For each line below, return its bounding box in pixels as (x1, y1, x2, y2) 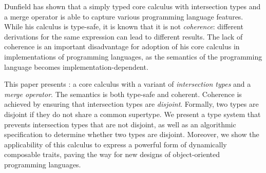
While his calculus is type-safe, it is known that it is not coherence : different (4, 21, 243, 32)
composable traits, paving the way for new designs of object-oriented (4, 149, 220, 160)
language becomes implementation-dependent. (4, 61, 148, 72)
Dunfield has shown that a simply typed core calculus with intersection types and (4, 1, 261, 11)
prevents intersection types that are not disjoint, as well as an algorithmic (4, 119, 236, 129)
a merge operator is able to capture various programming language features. (4, 11, 243, 22)
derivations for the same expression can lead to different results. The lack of (4, 31, 243, 42)
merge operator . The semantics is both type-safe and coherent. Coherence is (4, 88, 242, 99)
